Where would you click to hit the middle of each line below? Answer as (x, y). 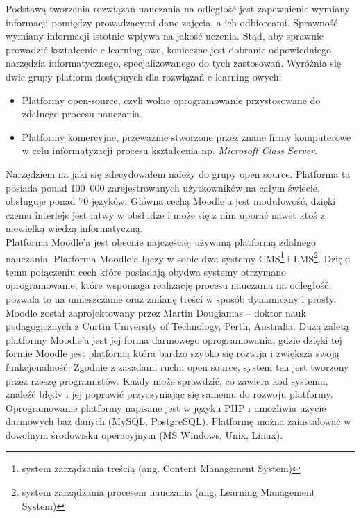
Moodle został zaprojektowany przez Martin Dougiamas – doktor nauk (156, 312)
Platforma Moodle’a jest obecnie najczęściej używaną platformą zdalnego (161, 241)
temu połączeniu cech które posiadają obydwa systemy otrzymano (146, 271)
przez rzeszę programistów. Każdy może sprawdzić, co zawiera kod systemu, (167, 380)
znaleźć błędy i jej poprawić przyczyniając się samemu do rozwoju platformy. (169, 394)
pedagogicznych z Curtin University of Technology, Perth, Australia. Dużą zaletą (177, 326)
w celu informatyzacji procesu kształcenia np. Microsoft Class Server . (170, 150)
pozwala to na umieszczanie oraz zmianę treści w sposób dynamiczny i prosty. (171, 298)
